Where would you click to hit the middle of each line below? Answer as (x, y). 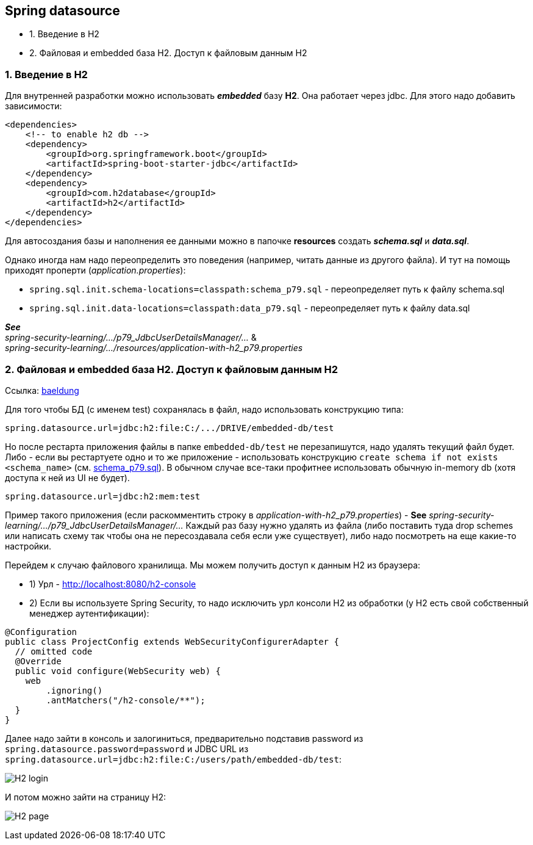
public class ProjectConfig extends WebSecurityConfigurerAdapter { (172, 641)
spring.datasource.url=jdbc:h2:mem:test (103, 496)
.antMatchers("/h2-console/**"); (126, 700)
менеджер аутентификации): (89, 613)
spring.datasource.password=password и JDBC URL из (127, 749)
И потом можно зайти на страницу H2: (86, 797)
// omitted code (54, 651)
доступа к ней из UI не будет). (67, 477)
